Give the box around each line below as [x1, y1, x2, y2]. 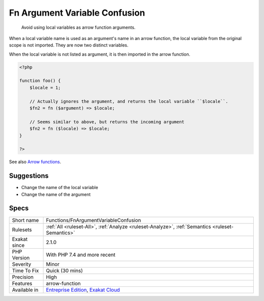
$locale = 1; [29, 85, 61, 90]
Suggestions [9, 172, 49, 180]
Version [12, 254, 30, 261]
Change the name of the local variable [21, 185, 98, 191]
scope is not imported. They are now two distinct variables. [9, 42, 129, 48]
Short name [12, 216, 39, 223]
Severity [12, 260, 31, 267]
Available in [12, 286, 39, 293]
